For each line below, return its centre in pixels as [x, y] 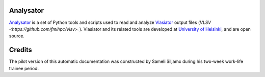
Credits [21, 50]
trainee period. [24, 68]
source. [17, 36]
